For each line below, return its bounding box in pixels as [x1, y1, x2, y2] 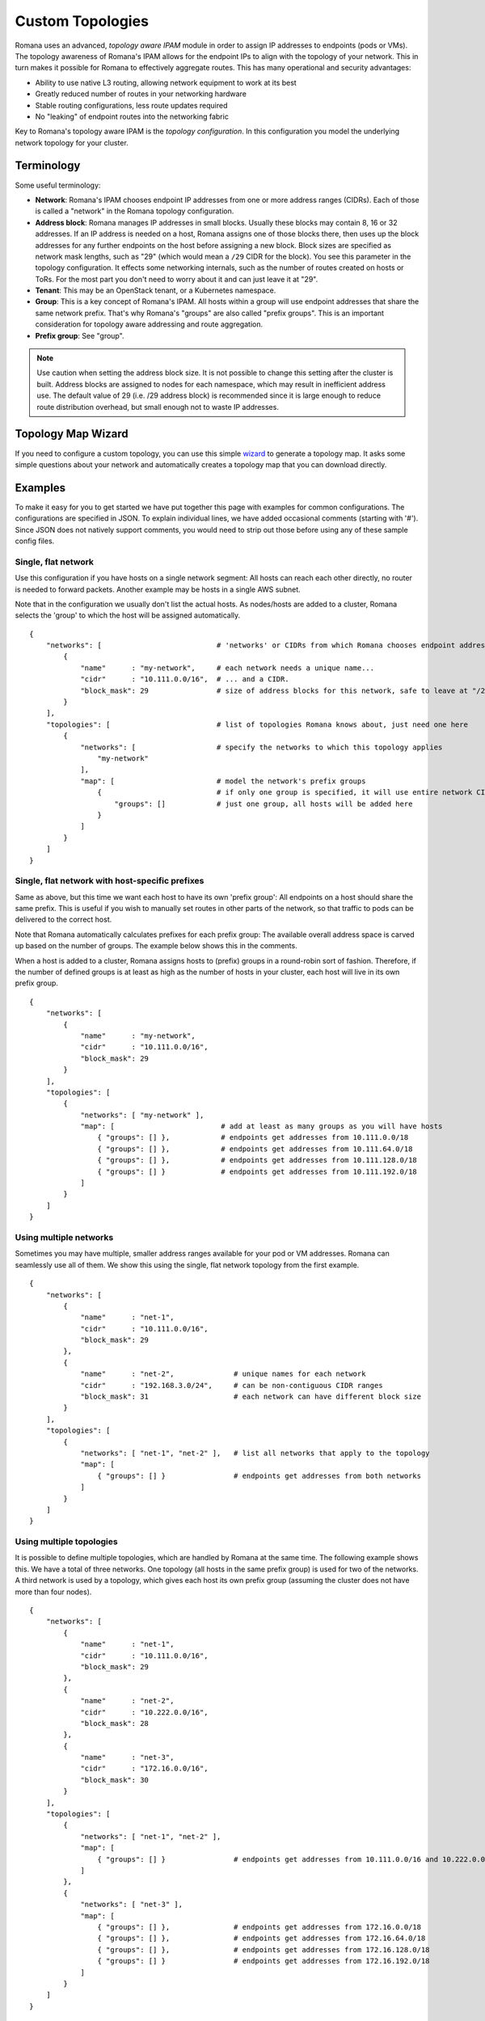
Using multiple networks [15, 1231, 114, 1243]
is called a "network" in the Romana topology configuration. [35, 206, 234, 216]
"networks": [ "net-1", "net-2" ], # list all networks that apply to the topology [80, 1448, 430, 1458]
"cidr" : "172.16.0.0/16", [80, 1764, 209, 1774]
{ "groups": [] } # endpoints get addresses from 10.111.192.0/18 [97, 1167, 418, 1176]
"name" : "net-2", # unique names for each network [80, 1369, 366, 1378]
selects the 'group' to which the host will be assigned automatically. [15, 610, 241, 620]
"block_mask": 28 [80, 1719, 150, 1728]
